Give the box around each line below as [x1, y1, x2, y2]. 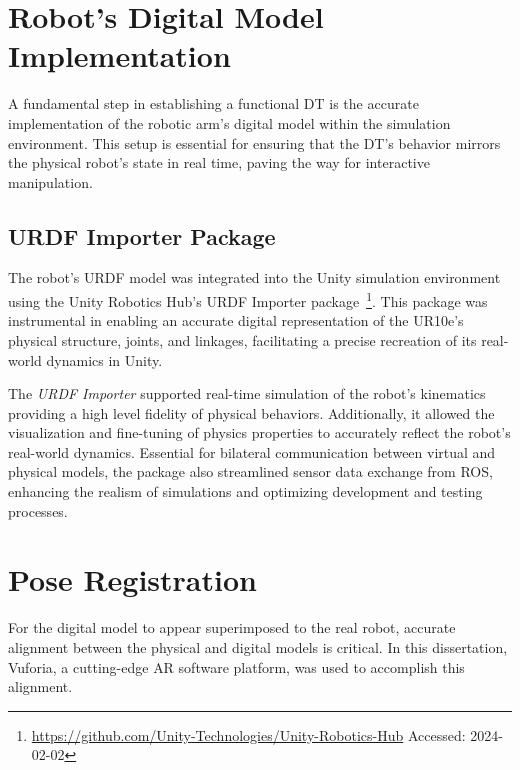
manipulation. [8, 171, 93, 192]
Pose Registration [8, 559, 257, 600]
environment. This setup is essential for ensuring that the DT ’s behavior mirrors [8, 132, 501, 153]
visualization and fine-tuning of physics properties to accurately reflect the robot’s [8, 422, 511, 443]
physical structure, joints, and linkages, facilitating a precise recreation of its [8, 329, 477, 350]
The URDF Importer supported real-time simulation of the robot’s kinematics [8, 383, 486, 404]
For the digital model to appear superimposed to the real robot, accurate [8, 617, 456, 638]
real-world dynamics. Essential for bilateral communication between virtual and [8, 441, 496, 462]
